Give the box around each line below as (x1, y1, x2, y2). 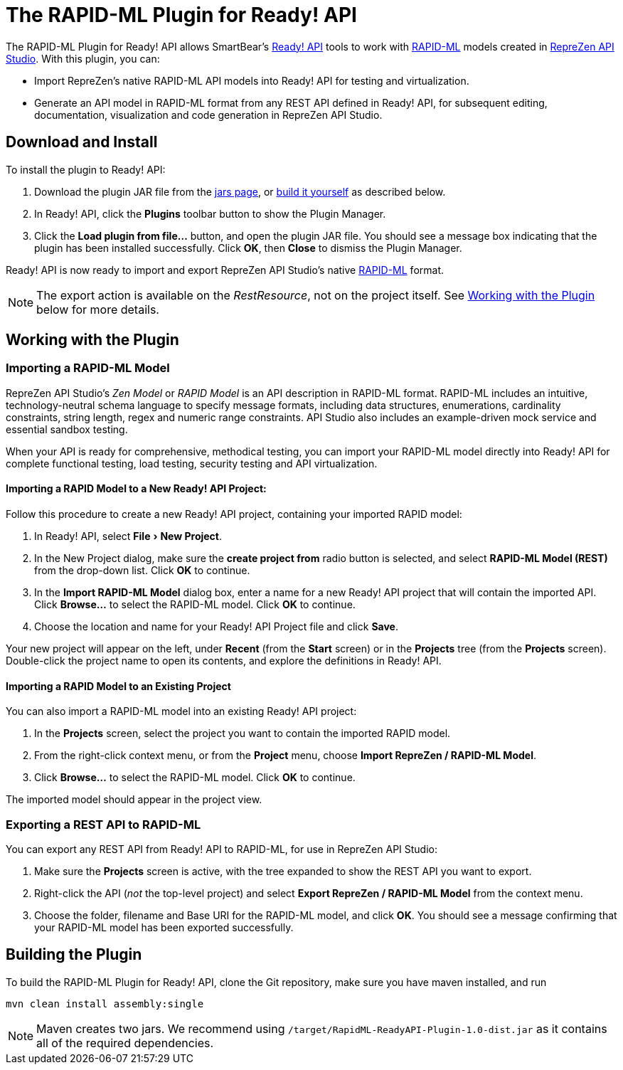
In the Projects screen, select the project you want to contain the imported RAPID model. (34, 727, 451, 740)
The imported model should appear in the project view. (6, 793, 262, 806)
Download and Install (6, 133, 158, 152)
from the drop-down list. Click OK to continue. (34, 564, 250, 577)
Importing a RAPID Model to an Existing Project (6, 679, 231, 692)
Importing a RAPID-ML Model (6, 361, 170, 376)
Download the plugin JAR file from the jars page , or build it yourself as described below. (34, 185, 446, 198)
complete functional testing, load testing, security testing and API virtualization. (6, 457, 378, 470)
